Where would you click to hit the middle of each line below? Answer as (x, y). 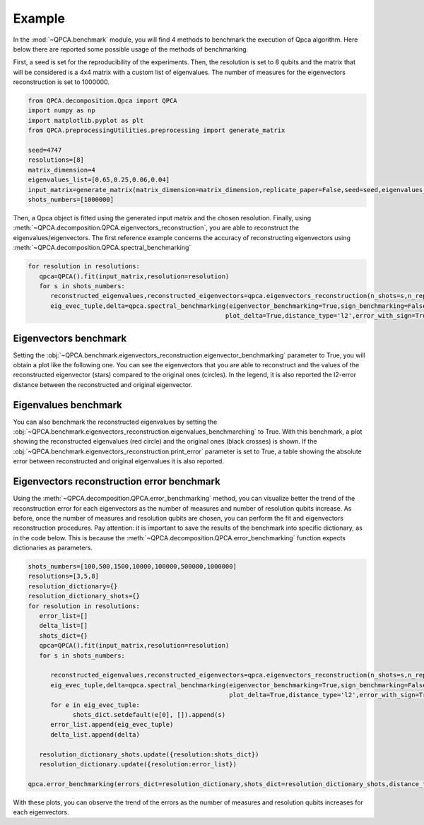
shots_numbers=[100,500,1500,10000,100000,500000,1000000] (132, 566)
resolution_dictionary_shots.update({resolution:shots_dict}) (149, 754)
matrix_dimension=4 (61, 170)
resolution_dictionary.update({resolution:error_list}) (138, 764)
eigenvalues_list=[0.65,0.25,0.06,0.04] (99, 180)
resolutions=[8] (56, 160)
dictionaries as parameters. (53, 548)
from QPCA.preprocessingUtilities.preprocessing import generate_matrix (157, 130)
